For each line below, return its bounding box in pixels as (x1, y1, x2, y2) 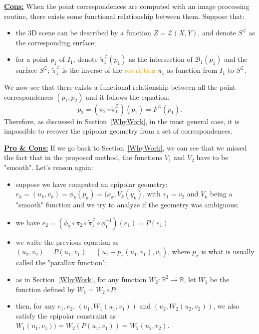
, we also (213, 301, 240, 311)
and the (224, 54, 248, 64)
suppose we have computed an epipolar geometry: (15, 178, 168, 189)
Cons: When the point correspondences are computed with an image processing (4, 1, 250, 11)
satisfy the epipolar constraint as (15, 310, 116, 321)
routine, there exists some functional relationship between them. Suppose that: (4, 10, 245, 21)
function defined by (15, 284, 75, 294)
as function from (167, 65, 218, 75)
